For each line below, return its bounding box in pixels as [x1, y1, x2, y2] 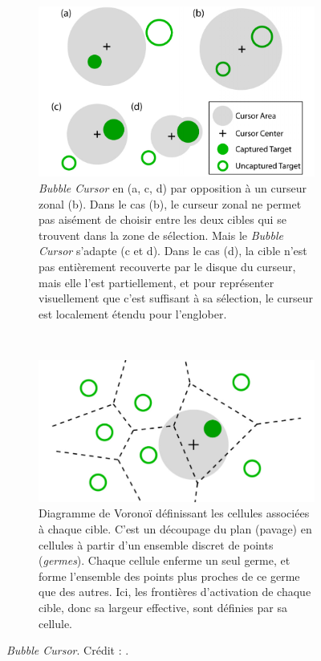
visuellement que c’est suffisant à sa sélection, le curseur [39, 290, 313, 306]
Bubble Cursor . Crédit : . [6, 642, 129, 659]
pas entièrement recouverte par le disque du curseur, [39, 258, 296, 274]
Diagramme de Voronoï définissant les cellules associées [39, 505, 310, 521]
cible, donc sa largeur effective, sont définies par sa [39, 598, 287, 615]
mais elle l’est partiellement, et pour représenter [39, 274, 274, 290]
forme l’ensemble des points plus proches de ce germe [39, 567, 300, 584]
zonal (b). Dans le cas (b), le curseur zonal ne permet [39, 195, 302, 212]
